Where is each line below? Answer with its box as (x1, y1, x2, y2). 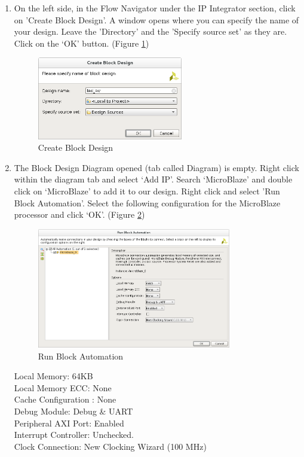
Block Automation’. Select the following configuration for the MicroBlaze (14, 196, 281, 209)
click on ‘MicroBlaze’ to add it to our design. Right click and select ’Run (14, 185, 280, 197)
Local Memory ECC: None (14, 381, 112, 394)
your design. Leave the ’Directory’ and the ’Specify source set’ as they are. (14, 25, 287, 38)
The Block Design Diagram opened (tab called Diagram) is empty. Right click (14, 161, 299, 173)
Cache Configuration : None (14, 393, 116, 406)
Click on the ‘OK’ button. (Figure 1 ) (14, 36, 149, 49)
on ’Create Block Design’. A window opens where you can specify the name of (14, 13, 299, 26)
